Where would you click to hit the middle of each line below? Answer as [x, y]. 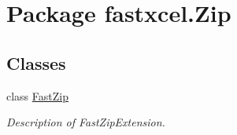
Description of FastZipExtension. [86, 122]
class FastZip [37, 95]
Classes [36, 62]
